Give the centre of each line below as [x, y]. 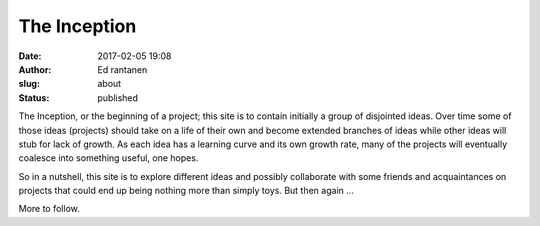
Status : [34, 97]
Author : [35, 69]
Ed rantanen [122, 69]
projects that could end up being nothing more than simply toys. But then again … [186, 191]
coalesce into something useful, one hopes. [108, 158]
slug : [29, 84]
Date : [30, 56]
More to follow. [49, 209]
